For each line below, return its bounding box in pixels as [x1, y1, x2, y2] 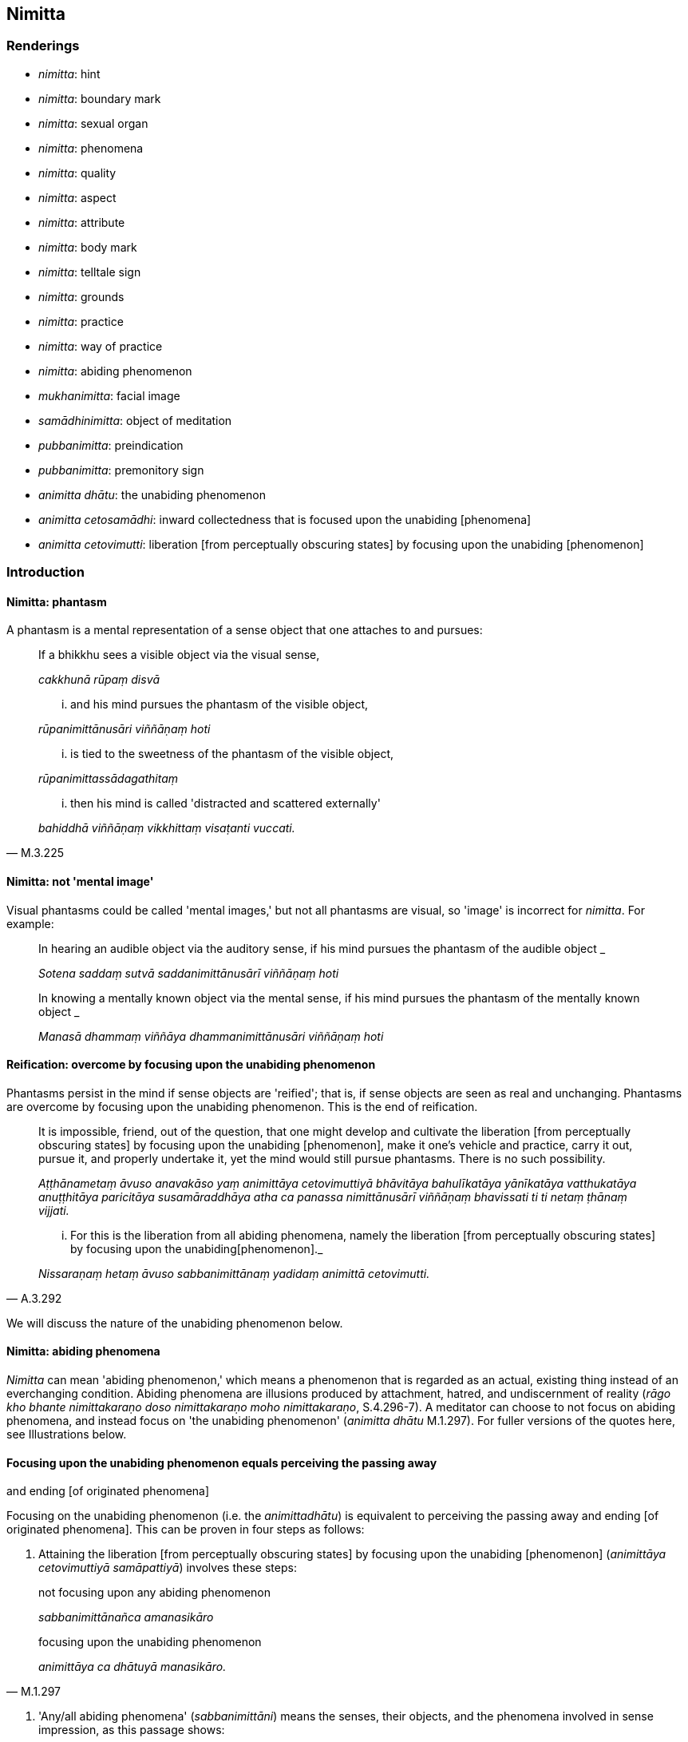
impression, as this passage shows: [38, 1723, 225, 1737]
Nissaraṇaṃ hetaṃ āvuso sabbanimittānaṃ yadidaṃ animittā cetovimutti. [38, 1266, 430, 1280]
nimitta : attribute [38, 215, 125, 229]
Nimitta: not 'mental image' [6, 875, 154, 888]
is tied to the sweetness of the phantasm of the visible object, [70, 747, 394, 761]
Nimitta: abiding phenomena [6, 1344, 160, 1359]
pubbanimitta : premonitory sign [38, 462, 204, 477]
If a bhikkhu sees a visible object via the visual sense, [38, 648, 320, 662]
